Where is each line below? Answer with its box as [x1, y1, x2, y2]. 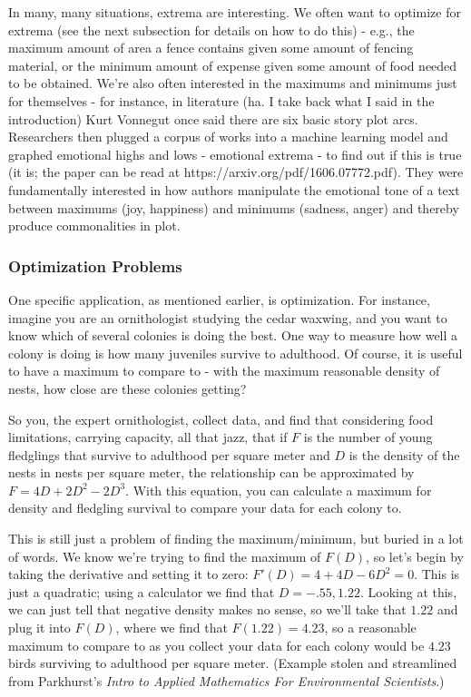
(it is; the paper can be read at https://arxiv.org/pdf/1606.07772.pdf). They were [8, 162, 464, 182]
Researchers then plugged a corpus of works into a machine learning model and [8, 127, 448, 146]
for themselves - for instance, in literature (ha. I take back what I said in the [8, 91, 435, 110]
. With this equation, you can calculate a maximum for [125, 480, 432, 499]
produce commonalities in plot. [8, 216, 181, 235]
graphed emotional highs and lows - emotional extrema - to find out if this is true [8, 144, 462, 163]
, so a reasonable [324, 618, 417, 637]
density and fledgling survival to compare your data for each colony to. [8, 498, 402, 517]
